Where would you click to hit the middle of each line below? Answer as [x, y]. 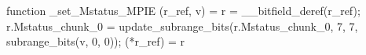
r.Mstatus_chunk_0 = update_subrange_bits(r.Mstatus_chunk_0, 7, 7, [182, 26]
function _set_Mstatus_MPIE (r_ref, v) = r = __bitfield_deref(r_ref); [183, 10]
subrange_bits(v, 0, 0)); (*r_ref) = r [96, 41]
